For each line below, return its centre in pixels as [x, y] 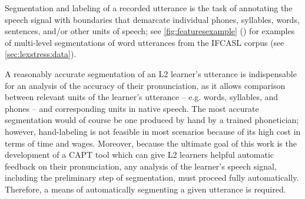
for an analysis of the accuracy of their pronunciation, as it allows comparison [145, 85]
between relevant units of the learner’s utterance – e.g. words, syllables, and [142, 97]
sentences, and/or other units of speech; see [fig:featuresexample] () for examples [150, 31]
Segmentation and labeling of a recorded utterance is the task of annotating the [149, 8]
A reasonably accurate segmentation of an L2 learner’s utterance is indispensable [151, 73]
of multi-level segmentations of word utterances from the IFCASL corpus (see [145, 42]
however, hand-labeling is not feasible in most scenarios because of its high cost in [153, 131]
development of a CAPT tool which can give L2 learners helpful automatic [140, 155]
